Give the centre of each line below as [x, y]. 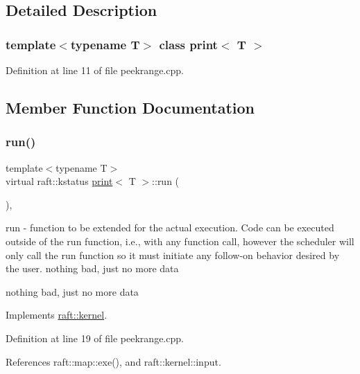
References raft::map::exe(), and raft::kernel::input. [113, 361]
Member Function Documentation [130, 107]
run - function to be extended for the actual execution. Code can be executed [170, 228]
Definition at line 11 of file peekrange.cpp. [95, 70]
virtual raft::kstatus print [59, 181]
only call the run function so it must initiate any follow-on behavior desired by [173, 255]
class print [188, 44]
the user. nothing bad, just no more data [92, 268]
